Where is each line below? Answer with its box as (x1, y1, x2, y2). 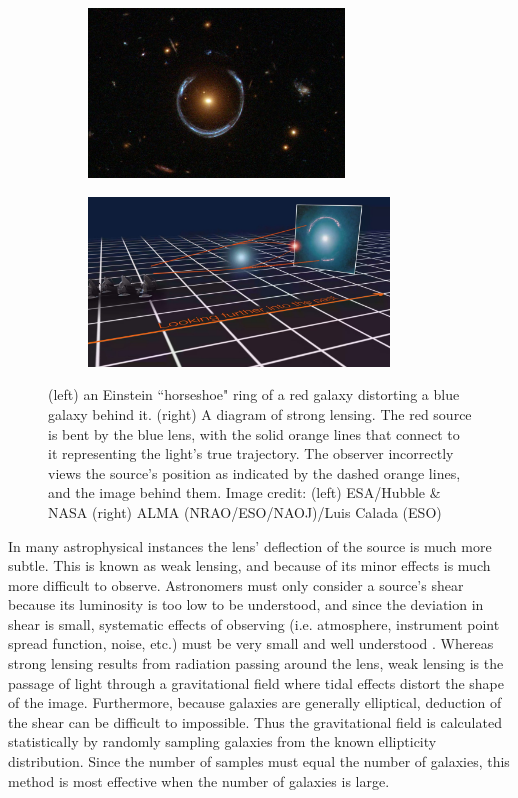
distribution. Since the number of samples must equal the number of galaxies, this (8, 751, 510, 772)
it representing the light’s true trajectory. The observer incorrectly (48, 443, 454, 464)
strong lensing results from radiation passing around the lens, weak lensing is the (8, 653, 504, 674)
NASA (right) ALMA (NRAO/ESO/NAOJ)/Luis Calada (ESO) (48, 501, 442, 522)
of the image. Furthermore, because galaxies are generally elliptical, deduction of (8, 692, 502, 713)
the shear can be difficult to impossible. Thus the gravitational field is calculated (8, 711, 502, 732)
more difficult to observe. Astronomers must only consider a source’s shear (8, 574, 464, 595)
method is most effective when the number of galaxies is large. (8, 770, 390, 791)
